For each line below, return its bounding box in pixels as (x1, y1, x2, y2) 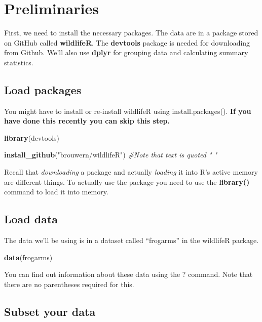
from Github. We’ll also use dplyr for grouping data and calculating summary (4, 47, 248, 58)
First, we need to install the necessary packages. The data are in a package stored (4, 27, 258, 38)
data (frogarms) (4, 252, 53, 262)
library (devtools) (4, 132, 60, 143)
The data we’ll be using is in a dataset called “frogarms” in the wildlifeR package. (4, 235, 259, 246)
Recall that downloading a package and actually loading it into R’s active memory (4, 167, 258, 177)
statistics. (4, 57, 33, 67)
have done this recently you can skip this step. (4, 115, 170, 126)
